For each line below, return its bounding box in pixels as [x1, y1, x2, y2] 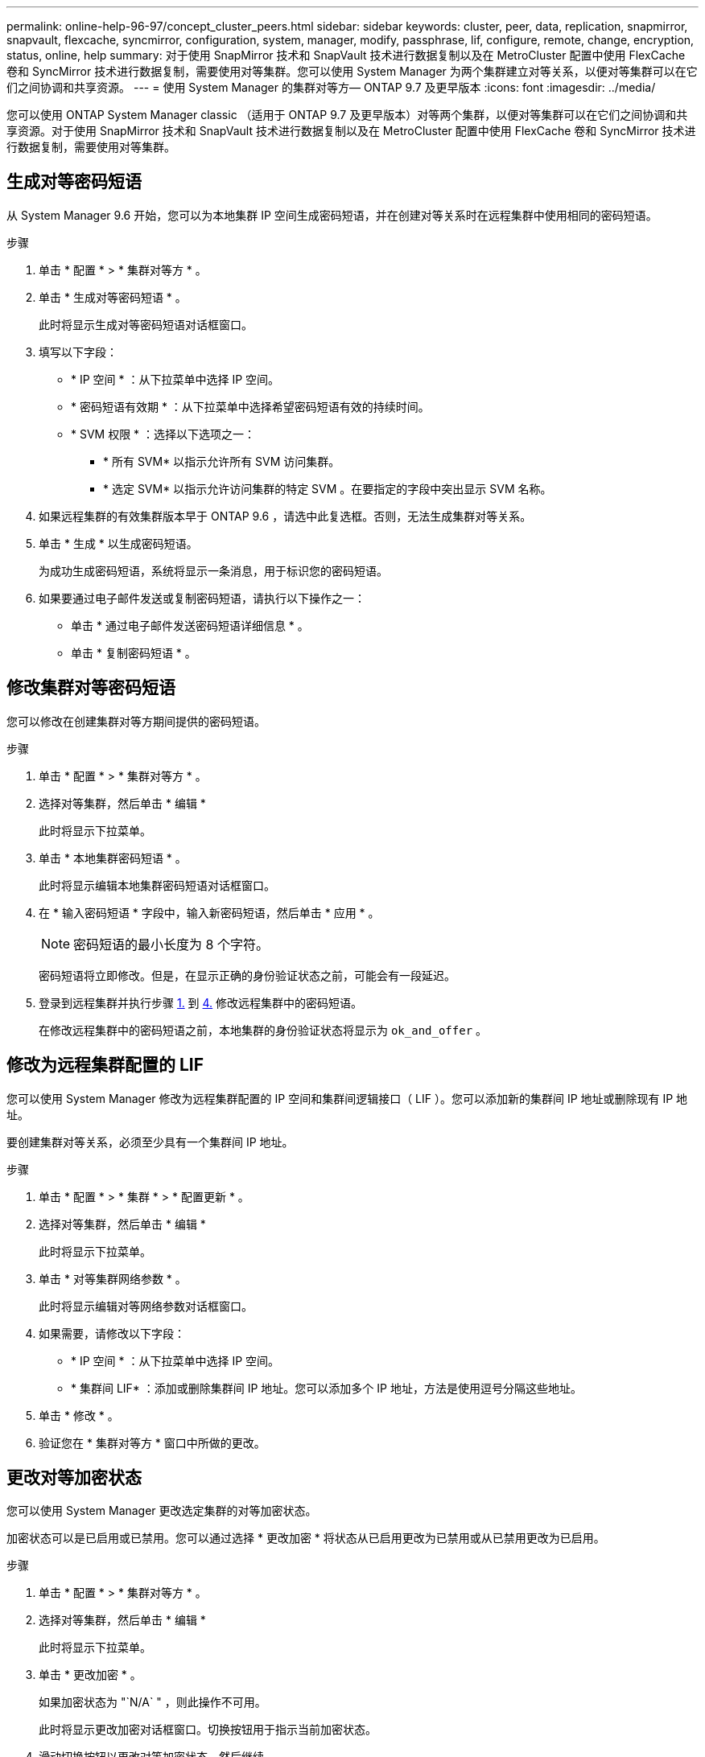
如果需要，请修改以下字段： [39, 1326, 185, 1340]
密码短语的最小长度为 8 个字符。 [73, 936, 269, 953]
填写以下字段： [39, 344, 117, 359]
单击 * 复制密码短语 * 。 [71, 645, 196, 660]
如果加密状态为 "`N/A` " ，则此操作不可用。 [39, 1695, 266, 1710]
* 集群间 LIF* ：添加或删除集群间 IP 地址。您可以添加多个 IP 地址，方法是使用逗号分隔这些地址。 [71, 1380, 582, 1395]
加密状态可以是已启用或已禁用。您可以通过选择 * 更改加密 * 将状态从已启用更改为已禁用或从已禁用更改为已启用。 [6, 1531, 605, 1545]
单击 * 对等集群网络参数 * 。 [39, 1271, 187, 1286]
